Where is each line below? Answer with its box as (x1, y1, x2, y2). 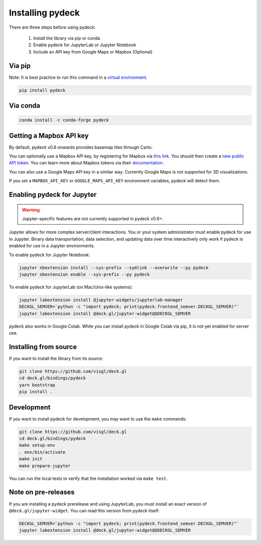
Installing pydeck (9, 7, 80, 18)
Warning (22, 207, 40, 212)
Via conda (9, 102, 41, 110)
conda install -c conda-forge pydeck (19, 117, 109, 123)
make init (19, 456, 43, 462)
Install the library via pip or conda (33, 35, 100, 41)
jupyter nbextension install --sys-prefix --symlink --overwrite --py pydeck (19, 265, 209, 270)
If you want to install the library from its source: (9, 355, 104, 362)
